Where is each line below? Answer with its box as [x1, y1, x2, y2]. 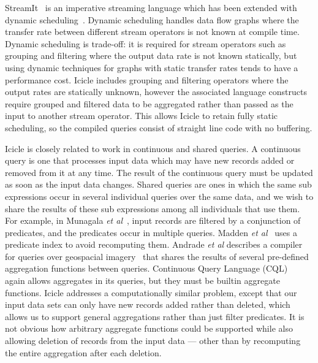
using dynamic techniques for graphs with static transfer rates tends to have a [5, 61, 298, 74]
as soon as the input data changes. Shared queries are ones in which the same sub [5, 178, 312, 191]
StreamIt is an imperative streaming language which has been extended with [5, 1, 297, 13]
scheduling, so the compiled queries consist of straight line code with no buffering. [5, 121, 312, 134]
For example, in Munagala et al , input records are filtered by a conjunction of [5, 214, 301, 227]
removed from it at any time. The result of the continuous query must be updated [5, 166, 313, 178]
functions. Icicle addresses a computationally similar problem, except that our [5, 286, 297, 299]
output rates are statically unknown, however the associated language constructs [5, 85, 307, 98]
